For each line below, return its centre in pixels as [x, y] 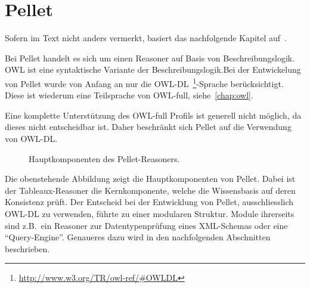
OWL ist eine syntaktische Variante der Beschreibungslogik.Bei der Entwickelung [153, 69]
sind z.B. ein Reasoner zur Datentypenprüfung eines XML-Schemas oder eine [146, 225]
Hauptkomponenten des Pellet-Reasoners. [104, 158]
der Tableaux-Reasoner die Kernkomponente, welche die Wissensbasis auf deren [150, 190]
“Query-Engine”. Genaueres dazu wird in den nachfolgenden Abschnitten [138, 237]
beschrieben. [27, 248]
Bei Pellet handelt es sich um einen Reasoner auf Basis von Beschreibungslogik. [150, 58]
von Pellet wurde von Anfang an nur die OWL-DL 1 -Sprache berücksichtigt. [144, 82]
